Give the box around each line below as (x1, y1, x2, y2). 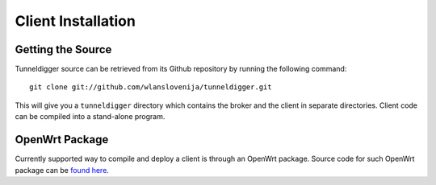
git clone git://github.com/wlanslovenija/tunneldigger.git (29, 83, 272, 92)
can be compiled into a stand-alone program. (15, 112, 166, 121)
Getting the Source (15, 43, 112, 56)
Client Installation (15, 12, 136, 30)
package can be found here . (15, 165, 109, 175)
